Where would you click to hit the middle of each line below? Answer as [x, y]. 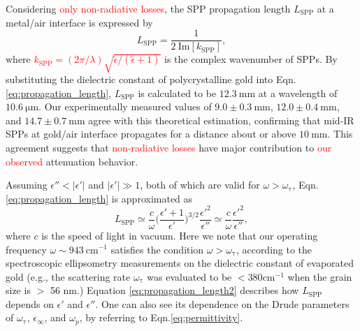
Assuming [27, 185]
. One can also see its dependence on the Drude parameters [222, 303]
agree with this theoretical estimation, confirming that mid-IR [221, 120]
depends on [30, 303]
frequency [26, 249]
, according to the [274, 249]
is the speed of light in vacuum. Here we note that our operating [180, 235]
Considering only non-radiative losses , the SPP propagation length [148, 8]
